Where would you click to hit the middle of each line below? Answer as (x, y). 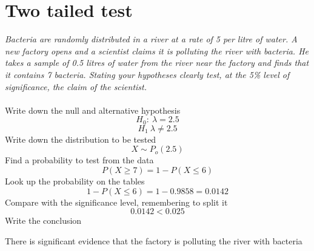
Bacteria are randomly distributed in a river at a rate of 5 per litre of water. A (151, 39)
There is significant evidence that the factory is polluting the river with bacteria (154, 240)
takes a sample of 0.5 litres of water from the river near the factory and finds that (157, 63)
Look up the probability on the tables (75, 181)
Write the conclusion (43, 220)
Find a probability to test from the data (79, 160)
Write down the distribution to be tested (81, 139)
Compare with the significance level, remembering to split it (116, 202)
